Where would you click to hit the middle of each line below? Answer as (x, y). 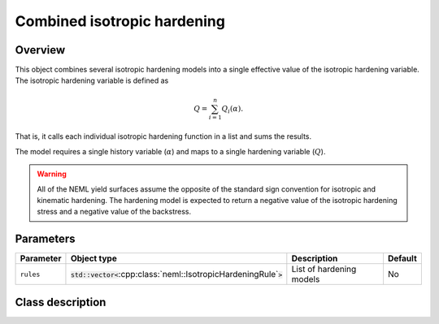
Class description (61, 302)
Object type (93, 258)
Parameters (45, 239)
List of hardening (324, 270)
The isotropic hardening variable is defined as (92, 80)
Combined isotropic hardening (120, 21)
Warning (52, 174)
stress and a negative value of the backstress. (114, 212)
